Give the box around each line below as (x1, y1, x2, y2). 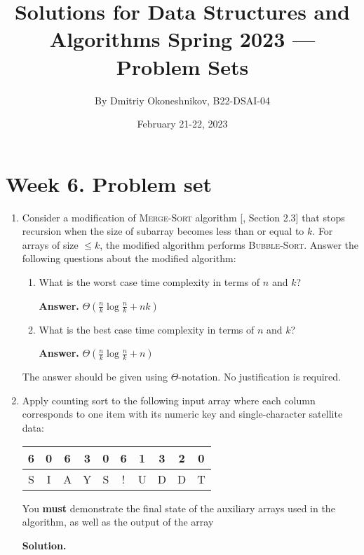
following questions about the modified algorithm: (22, 251, 236, 266)
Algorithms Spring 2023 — (49, 25, 316, 53)
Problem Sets (116, 52, 249, 81)
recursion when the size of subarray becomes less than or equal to (22, 224, 304, 238)
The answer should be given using (22, 369, 168, 384)
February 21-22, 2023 (137, 116, 228, 131)
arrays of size (22, 237, 79, 252)
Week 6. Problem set (6, 169, 213, 198)
